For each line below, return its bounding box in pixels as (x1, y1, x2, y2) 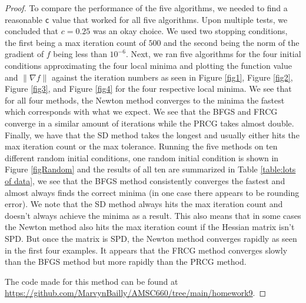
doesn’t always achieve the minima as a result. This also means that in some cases (5, 209, 301, 221)
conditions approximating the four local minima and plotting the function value (5, 59, 292, 72)
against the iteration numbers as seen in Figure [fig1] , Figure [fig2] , (51, 71, 293, 83)
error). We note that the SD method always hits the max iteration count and (5, 198, 283, 210)
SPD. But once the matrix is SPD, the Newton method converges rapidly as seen (5, 232, 297, 244)
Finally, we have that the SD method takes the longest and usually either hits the (5, 128, 300, 141)
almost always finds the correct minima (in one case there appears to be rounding (5, 186, 300, 198)
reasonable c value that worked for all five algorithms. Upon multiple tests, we (5, 13, 288, 25)
